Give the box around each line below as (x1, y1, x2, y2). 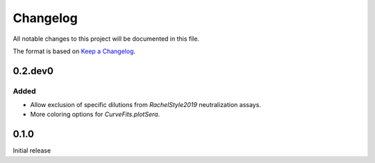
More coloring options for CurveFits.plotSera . (30, 111, 160, 119)
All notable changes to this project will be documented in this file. (12, 35, 200, 43)
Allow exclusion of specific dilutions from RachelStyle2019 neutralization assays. (30, 101, 262, 109)
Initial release (12, 146, 51, 155)
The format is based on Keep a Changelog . (12, 47, 135, 55)
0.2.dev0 (12, 65, 53, 77)
